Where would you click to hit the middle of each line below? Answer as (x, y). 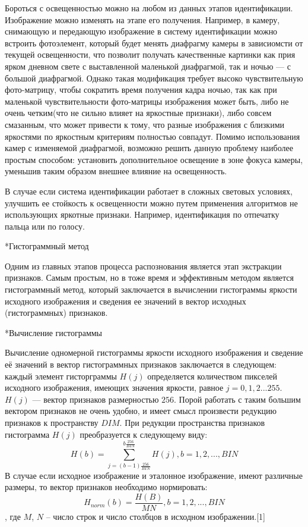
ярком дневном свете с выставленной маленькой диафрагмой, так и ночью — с (148, 66)
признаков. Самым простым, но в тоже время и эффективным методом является (150, 277)
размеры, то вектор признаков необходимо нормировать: (106, 487)
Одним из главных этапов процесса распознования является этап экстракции (143, 266)
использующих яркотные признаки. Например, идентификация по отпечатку (142, 214)
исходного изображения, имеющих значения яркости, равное (114, 388)
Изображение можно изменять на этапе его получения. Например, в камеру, (142, 19)
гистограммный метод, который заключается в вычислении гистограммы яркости (151, 289)
